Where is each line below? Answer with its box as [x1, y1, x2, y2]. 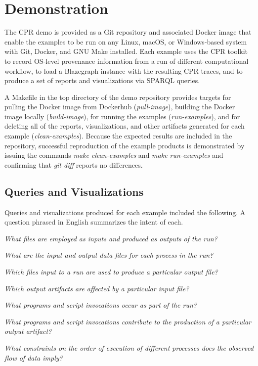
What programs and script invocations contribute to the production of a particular [4, 316, 252, 326]
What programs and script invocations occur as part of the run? [4, 300, 197, 310]
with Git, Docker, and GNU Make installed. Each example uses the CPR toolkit [4, 46, 248, 56]
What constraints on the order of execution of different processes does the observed [4, 342, 254, 353]
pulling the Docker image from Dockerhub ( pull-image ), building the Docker [4, 101, 235, 112]
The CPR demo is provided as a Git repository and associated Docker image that [4, 27, 252, 37]
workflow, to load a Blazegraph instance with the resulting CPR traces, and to [4, 65, 243, 76]
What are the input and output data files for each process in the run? [4, 250, 214, 260]
